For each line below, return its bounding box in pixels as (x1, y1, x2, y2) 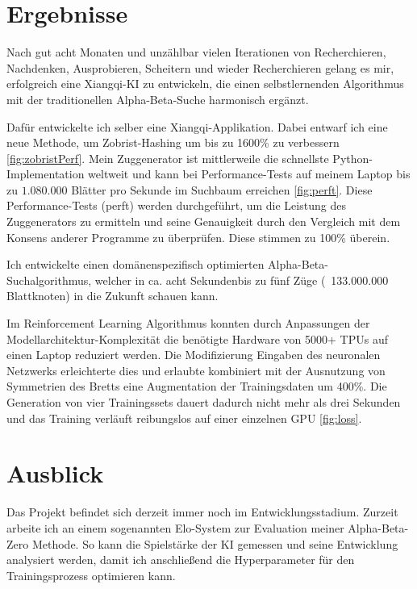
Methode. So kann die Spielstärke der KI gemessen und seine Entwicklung (31, 535, 398, 552)
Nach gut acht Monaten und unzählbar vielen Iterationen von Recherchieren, (6, 44, 386, 61)
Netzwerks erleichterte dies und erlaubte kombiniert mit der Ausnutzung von (6, 361, 386, 378)
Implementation (6, 165, 85, 182)
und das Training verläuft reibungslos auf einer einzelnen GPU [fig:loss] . (6, 409, 362, 426)
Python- (332, 149, 373, 166)
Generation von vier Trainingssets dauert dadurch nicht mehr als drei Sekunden (6, 394, 401, 410)
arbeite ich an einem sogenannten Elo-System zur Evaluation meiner (6, 519, 344, 536)
